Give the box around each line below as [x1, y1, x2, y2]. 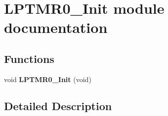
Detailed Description [4, 98, 112, 113]
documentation [4, 17, 108, 37]
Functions [4, 51, 54, 66]
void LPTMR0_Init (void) [4, 74, 91, 84]
